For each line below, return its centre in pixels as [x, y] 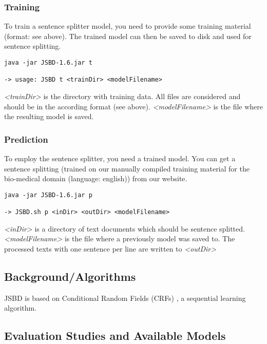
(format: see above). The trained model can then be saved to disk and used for [128, 36]
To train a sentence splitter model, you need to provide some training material [128, 26]
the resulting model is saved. [49, 116]
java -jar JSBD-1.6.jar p [48, 195]
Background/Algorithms [70, 276]
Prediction [26, 139]
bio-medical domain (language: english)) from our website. [96, 178]
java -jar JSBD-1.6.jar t [48, 63]
